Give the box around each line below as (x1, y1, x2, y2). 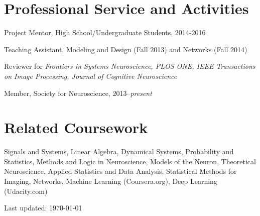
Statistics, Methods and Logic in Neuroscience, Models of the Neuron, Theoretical (4, 156, 256, 166)
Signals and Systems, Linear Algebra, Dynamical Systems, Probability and (4, 146, 234, 157)
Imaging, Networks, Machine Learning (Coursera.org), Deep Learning (4, 176, 217, 186)
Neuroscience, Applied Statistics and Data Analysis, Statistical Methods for (4, 166, 237, 176)
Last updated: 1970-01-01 (4, 202, 82, 213)
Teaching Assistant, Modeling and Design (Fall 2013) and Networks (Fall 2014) (4, 44, 247, 54)
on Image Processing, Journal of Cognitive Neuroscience (4, 70, 177, 81)
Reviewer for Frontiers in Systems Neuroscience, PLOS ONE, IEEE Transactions (4, 61, 255, 71)
